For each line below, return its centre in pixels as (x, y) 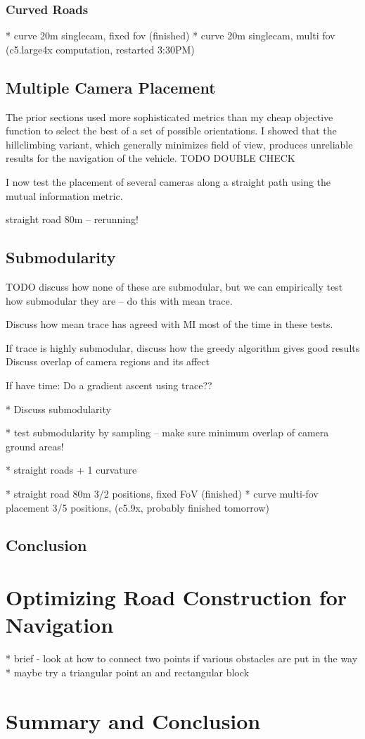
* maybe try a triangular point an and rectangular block (127, 672)
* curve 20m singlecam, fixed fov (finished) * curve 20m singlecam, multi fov (171, 36)
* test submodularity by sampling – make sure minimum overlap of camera (167, 432)
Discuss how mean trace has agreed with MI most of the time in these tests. (169, 324)
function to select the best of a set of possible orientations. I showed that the (171, 131)
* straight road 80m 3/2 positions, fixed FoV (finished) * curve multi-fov (162, 493)
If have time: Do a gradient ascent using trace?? (109, 385)
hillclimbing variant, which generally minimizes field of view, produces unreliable (179, 144)
